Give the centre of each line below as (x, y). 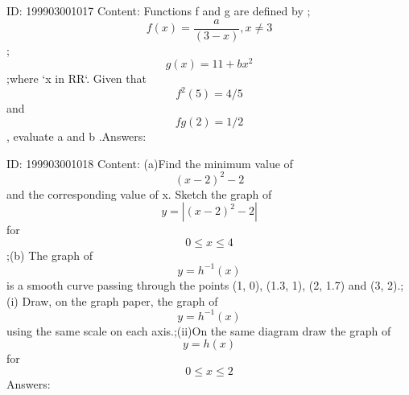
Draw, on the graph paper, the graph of (120, 300)
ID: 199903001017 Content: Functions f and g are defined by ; (159, 10)
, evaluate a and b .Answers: (76, 136)
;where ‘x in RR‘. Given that (76, 78)
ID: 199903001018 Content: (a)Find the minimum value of (150, 163)
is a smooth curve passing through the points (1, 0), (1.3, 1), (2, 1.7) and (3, (195, 284)
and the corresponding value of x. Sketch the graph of (139, 193)
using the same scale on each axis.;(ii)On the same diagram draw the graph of (199, 330)
